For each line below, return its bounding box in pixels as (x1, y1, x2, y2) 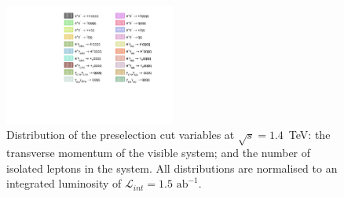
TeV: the (288, 126, 331, 143)
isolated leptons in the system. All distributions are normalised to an (6, 159, 338, 176)
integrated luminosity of (6, 175, 122, 192)
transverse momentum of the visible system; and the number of (6, 144, 311, 161)
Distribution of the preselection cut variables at (6, 126, 235, 143)
